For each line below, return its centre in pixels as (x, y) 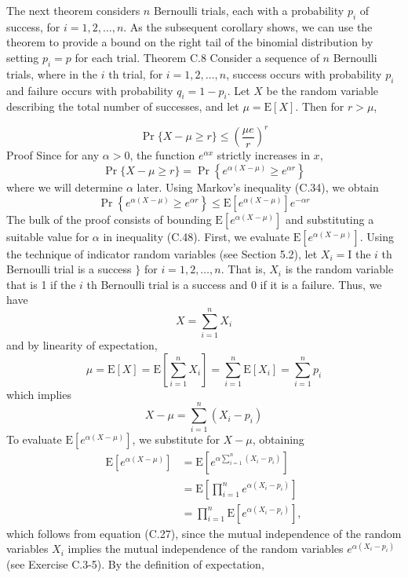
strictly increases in (263, 155)
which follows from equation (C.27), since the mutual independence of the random (204, 533)
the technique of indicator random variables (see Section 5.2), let (162, 253)
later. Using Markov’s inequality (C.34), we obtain (258, 187)
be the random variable (322, 90)
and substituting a (330, 219)
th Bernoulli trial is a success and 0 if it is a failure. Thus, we (234, 284)
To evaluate (34, 439)
